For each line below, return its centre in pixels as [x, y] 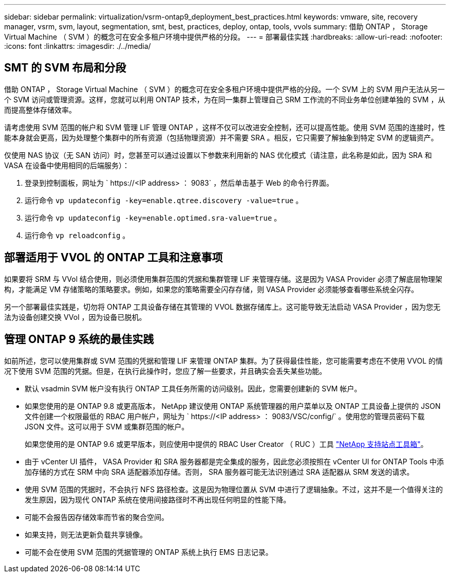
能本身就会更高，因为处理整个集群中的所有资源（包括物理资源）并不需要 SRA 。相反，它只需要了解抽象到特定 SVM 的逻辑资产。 [221, 137]
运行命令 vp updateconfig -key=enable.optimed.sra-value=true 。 [153, 218]
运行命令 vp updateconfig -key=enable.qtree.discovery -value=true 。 [164, 200]
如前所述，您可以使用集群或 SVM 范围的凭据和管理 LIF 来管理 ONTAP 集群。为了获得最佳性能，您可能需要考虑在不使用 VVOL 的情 [224, 360]
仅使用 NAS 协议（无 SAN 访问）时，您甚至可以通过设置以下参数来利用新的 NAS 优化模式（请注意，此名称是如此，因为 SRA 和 [218, 155]
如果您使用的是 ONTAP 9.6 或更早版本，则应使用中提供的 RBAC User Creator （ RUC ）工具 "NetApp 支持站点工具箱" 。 [226, 444]
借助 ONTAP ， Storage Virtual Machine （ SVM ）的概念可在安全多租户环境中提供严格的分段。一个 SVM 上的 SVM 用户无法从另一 [224, 89]
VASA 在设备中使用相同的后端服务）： [67, 165]
